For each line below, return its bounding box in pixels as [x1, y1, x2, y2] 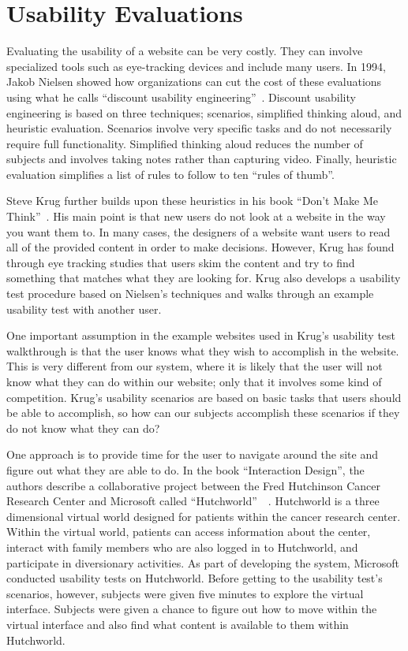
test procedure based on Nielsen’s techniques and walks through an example [6, 285, 374, 302]
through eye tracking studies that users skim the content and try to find [6, 254, 355, 270]
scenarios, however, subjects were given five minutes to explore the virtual [6, 585, 364, 601]
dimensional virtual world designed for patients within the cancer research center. [6, 508, 401, 524]
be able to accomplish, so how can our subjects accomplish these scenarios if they [6, 404, 400, 421]
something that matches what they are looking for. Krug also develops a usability [6, 270, 401, 286]
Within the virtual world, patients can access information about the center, [6, 523, 371, 540]
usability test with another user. [6, 300, 162, 317]
